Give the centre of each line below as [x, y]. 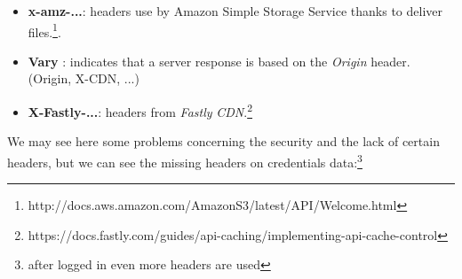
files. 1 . [44, 30]
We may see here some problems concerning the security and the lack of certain [223, 141]
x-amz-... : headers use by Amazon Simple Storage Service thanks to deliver [235, 11]
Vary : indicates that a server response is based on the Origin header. [219, 61]
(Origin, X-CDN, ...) [84, 78]
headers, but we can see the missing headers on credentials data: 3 [185, 160]
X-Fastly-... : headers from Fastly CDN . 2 [140, 110]
